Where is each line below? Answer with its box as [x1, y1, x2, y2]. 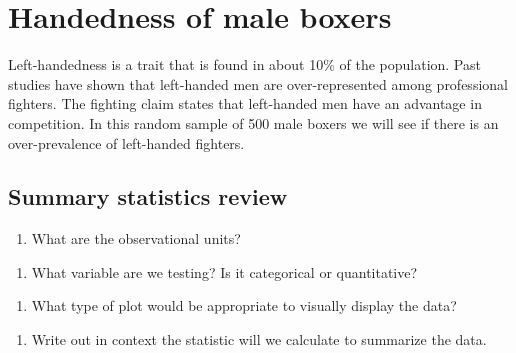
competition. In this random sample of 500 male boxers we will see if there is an [8, 112, 499, 133]
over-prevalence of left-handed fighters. [8, 132, 245, 153]
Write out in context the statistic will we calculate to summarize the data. [31, 329, 487, 350]
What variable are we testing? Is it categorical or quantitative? [31, 261, 418, 282]
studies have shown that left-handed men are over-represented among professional [8, 73, 508, 94]
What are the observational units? [31, 228, 241, 249]
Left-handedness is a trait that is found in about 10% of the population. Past [8, 54, 481, 75]
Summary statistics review [8, 181, 288, 212]
